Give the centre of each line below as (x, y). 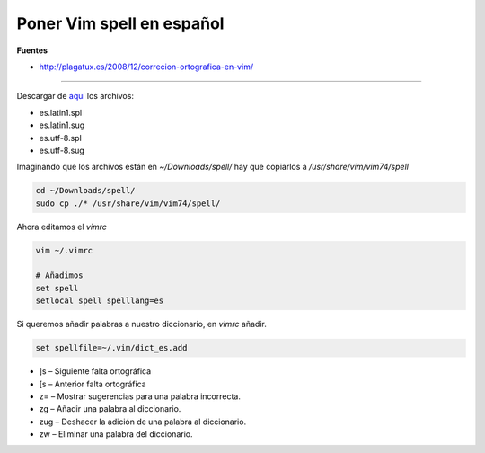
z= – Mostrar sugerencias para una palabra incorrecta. (140, 396)
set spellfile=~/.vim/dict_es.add (111, 348)
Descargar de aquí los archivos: (75, 96)
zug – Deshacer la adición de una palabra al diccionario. (143, 422)
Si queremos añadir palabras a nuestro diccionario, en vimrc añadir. (141, 324)
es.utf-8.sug (62, 150)
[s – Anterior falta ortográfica (93, 384)
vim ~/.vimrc (64, 250)
